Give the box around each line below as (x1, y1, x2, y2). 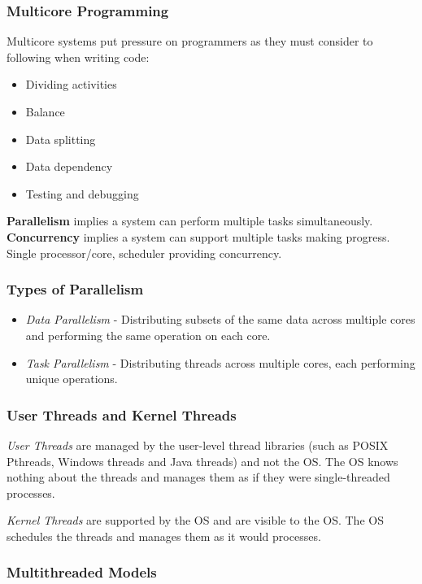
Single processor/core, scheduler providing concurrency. (7, 244, 282, 261)
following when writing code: (7, 48, 150, 65)
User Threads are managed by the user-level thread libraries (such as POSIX (7, 436, 389, 453)
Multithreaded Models (7, 562, 157, 582)
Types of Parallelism (7, 279, 144, 299)
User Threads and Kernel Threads (7, 404, 237, 425)
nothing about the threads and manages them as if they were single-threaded (7, 469, 390, 486)
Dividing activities (25, 76, 117, 93)
